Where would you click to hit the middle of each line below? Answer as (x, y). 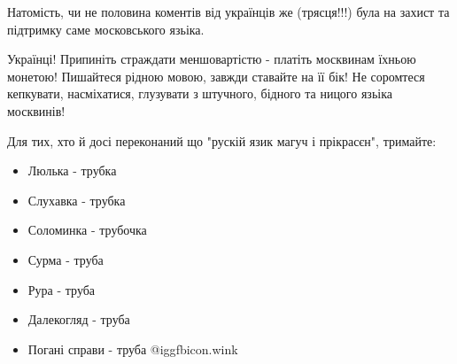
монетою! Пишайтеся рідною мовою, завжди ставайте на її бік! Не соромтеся (216, 76)
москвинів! (36, 110)
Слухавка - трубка (77, 200)
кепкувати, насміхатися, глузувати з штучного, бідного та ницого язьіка (200, 93)
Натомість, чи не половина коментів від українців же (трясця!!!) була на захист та (228, 12)
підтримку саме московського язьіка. (106, 29)
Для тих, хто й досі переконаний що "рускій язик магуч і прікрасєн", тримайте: (222, 140)
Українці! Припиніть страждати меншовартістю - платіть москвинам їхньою (212, 59)
